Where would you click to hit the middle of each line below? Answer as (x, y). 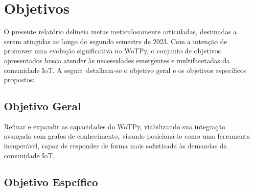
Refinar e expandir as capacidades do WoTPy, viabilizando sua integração (115, 126)
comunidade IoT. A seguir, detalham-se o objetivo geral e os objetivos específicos (125, 70)
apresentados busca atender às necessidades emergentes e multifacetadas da (117, 60)
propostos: (19, 80)
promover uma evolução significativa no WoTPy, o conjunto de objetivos (113, 51)
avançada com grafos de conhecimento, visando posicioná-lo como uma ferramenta (127, 136)
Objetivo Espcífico (51, 181)
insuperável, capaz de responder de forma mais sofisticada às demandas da (115, 146)
